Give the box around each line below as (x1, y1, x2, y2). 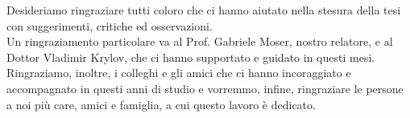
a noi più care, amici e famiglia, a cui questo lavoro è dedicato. (6, 96, 316, 112)
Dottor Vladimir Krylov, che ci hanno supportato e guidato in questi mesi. (6, 48, 375, 65)
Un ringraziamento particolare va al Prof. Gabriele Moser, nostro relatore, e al (6, 33, 393, 50)
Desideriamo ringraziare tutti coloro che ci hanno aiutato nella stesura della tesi (6, 2, 401, 18)
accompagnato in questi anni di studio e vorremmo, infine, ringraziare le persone (6, 79, 404, 96)
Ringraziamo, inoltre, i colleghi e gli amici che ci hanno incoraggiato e (6, 64, 351, 81)
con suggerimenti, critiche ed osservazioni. (6, 17, 213, 34)
